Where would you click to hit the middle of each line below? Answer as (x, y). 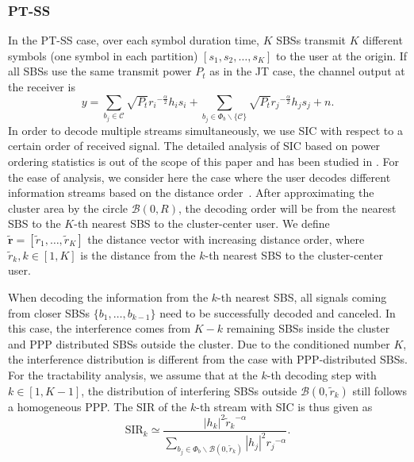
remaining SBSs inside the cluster (308, 328)
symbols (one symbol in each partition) (103, 55)
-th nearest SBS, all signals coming (302, 297)
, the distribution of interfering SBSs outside (189, 390)
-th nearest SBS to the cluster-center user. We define (202, 223)
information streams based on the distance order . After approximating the (191, 192)
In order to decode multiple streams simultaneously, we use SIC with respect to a (205, 130)
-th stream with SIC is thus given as (284, 406)
